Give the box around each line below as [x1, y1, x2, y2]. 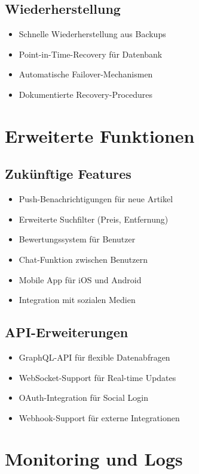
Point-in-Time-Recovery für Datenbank [19, 47, 163, 60]
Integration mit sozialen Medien [19, 293, 136, 306]
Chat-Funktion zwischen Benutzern [19, 253, 148, 265]
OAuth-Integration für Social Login [19, 391, 148, 404]
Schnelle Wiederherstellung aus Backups [19, 28, 166, 40]
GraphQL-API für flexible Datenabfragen [19, 350, 170, 363]
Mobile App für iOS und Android [19, 273, 142, 286]
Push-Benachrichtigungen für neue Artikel [19, 193, 173, 205]
